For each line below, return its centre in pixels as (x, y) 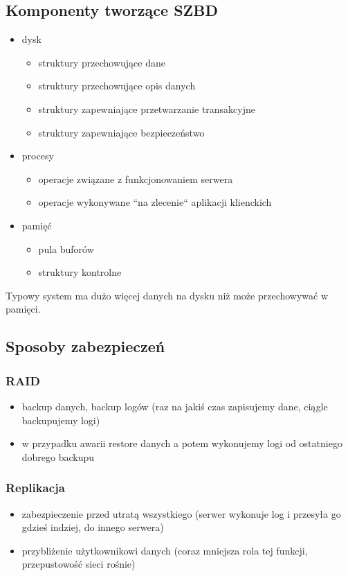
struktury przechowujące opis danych (117, 86)
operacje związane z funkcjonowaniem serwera (136, 178)
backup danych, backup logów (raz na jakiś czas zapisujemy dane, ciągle (175, 406)
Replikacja (35, 488)
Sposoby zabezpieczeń (85, 346)
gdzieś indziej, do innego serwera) (93, 527)
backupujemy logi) (61, 420)
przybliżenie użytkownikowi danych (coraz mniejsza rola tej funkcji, (165, 550)
